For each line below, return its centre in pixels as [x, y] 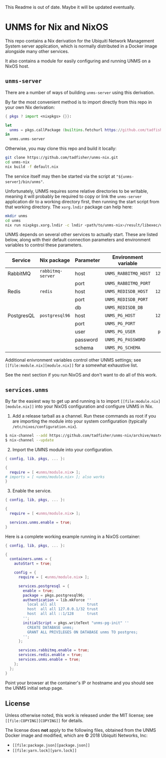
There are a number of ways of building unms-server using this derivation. [80, 92]
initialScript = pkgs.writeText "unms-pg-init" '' [76, 623]
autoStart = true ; [33, 564]
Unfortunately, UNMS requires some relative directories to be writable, [77, 191]
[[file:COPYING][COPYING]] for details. [44, 721]
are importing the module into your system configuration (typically [80, 421]
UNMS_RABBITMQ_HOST [128, 274]
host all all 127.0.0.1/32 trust [62, 609]
